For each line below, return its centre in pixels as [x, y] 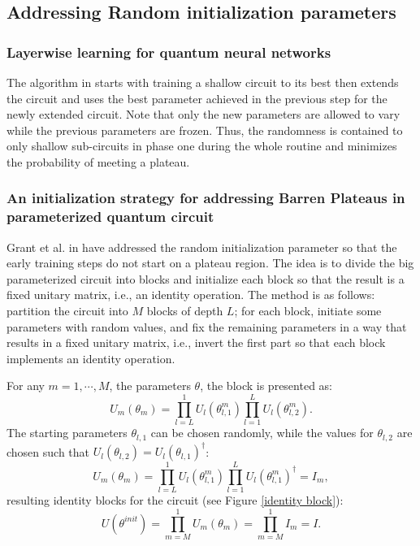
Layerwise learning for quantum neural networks [169, 52]
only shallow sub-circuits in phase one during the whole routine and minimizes [202, 146]
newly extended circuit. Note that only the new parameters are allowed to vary [204, 114]
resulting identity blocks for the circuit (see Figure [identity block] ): [175, 500]
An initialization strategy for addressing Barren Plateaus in [206, 198]
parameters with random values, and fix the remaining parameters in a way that [207, 326]
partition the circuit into [67, 311]
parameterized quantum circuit [110, 217]
